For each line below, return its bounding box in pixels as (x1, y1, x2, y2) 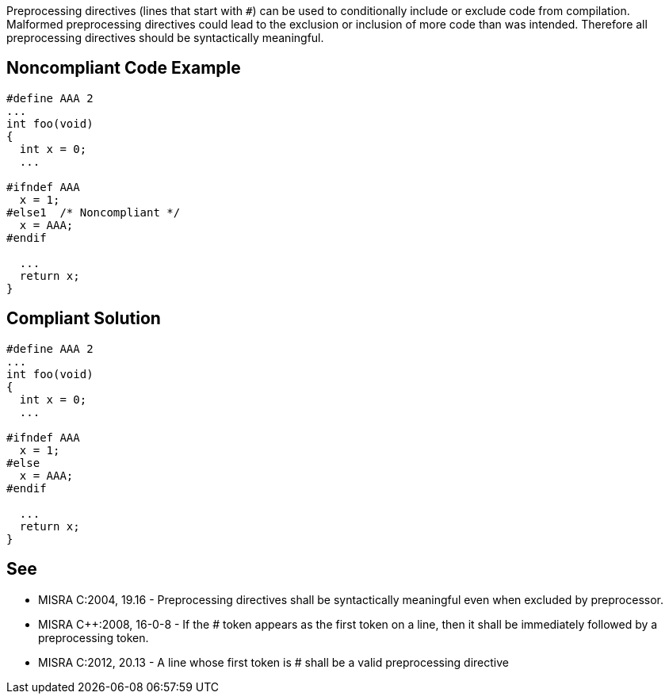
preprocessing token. (38, 630, 149, 645)
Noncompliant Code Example (6, 58, 241, 78)
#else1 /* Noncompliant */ (6, 205, 181, 219)
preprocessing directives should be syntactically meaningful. (6, 31, 324, 44)
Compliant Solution (6, 308, 161, 329)
